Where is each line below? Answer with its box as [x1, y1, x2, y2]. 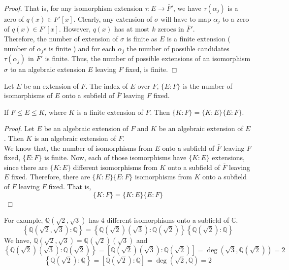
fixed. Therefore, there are [11, 171, 90, 182]
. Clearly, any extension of [73, 14, 152, 24]
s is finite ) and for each [43, 43, 116, 53]
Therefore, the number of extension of [4, 34, 118, 44]
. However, [59, 24, 91, 34]
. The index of [85, 80, 128, 91]
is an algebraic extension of [34, 133, 116, 143]
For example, [4, 215, 43, 225]
